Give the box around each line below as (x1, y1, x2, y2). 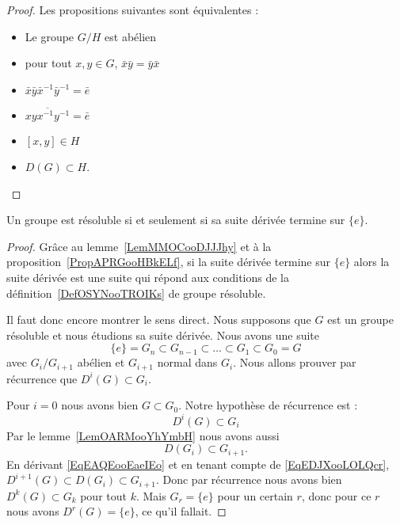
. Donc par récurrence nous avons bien (155, 471, 342, 488)
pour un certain (217, 487, 293, 504)
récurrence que (6, 370, 78, 386)
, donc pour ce (301, 487, 371, 504)
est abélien (105, 28, 157, 44)
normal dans (157, 354, 218, 371)
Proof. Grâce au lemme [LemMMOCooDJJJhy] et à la (6, 238, 272, 254)
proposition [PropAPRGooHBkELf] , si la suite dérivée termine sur (6, 253, 330, 270)
